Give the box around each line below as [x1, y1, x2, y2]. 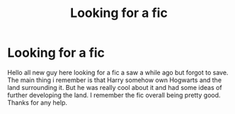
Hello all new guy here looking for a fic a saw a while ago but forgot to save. [7, 68, 229, 76]
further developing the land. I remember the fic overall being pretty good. [7, 91, 221, 99]
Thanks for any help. [7, 98, 68, 107]
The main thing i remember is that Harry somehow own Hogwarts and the [7, 76, 222, 84]
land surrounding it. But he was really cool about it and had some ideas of [7, 83, 222, 91]
